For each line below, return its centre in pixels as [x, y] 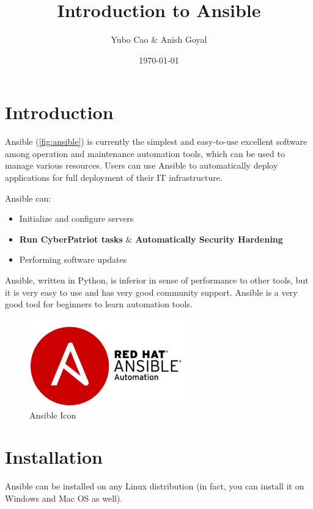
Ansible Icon [53, 415]
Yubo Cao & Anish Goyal [159, 39]
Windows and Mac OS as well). [64, 498]
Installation [54, 457]
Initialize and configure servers [76, 218]
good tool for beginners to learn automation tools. [99, 304]
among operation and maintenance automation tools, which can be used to [145, 153]
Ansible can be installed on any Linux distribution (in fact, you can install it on [155, 486]
